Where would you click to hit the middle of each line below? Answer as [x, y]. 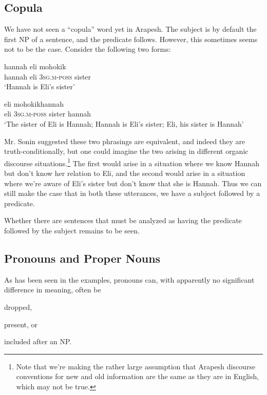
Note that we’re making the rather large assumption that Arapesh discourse [136, 366]
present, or [21, 324]
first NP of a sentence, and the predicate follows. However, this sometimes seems [131, 39]
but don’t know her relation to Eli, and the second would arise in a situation [125, 173]
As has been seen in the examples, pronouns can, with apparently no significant [129, 279]
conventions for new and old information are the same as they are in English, [138, 376]
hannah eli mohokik [35, 66]
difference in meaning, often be [53, 290]
